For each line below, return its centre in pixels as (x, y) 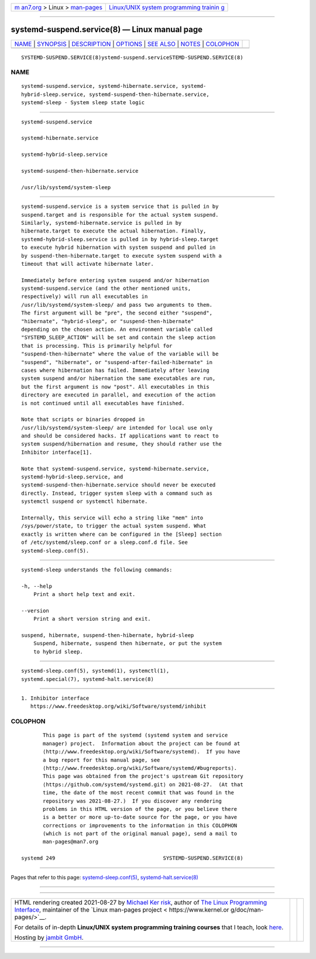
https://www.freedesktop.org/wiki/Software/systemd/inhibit (118, 706)
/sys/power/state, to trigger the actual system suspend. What (114, 526)
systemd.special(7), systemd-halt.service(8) (88, 679)
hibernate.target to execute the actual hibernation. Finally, (114, 231)
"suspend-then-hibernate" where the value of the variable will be (120, 354)
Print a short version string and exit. (92, 619)
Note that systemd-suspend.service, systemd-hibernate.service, (116, 469)
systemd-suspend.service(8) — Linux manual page (107, 30)
